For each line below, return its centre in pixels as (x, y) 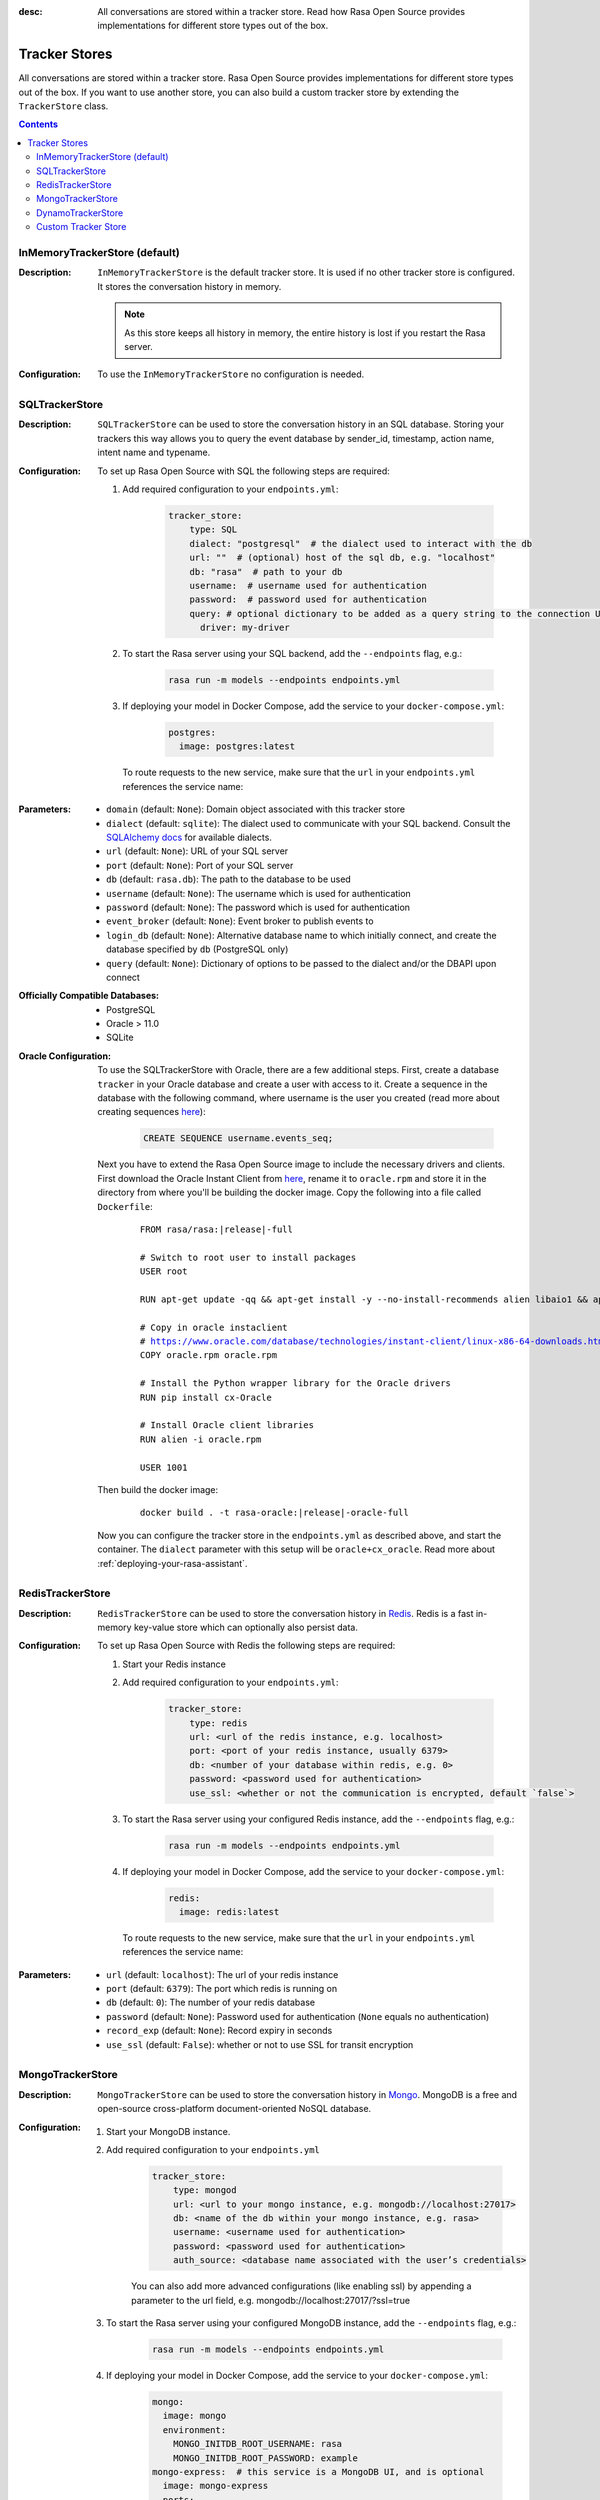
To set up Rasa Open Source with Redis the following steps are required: (246, 1646)
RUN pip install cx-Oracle (206, 1397)
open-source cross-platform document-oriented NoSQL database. (234, 2109)
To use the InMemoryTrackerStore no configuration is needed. (231, 374)
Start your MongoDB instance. (168, 2131)
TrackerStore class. (63, 106)
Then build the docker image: (158, 1489)
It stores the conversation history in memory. (189, 286)
